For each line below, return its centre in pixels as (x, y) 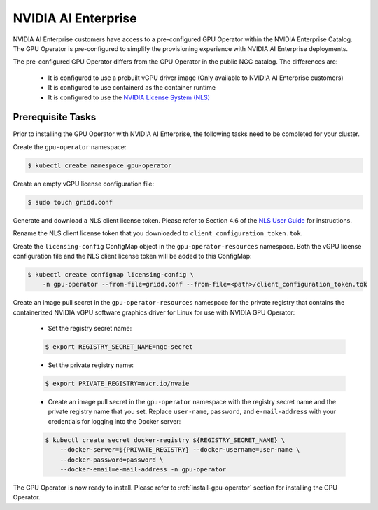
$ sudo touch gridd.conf (70, 202)
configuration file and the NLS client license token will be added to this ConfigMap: (132, 256)
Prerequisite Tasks (55, 117)
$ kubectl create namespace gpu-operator (100, 165)
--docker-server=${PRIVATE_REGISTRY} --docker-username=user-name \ (180, 450)
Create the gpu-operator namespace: (70, 146)
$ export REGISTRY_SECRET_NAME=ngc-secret (119, 347)
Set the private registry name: (91, 365)
